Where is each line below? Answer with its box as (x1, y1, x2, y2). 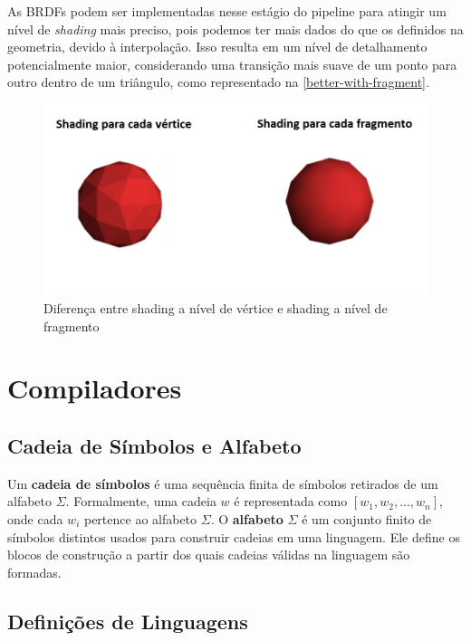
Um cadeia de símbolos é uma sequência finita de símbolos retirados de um (7, 474, 438, 493)
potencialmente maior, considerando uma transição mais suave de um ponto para (7, 54, 457, 73)
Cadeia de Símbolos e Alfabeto (7, 432, 302, 460)
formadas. (7, 562, 62, 581)
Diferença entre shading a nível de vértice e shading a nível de (43, 299, 388, 318)
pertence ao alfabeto (83, 510, 197, 529)
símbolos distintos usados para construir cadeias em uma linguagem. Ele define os (7, 527, 460, 546)
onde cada (7, 510, 63, 529)
